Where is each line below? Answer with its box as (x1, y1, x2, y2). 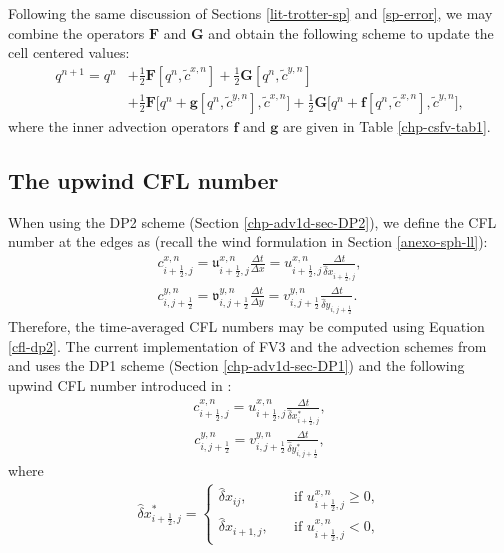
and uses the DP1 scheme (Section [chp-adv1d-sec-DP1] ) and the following (8, 355, 465, 376)
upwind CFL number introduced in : (8, 375, 232, 396)
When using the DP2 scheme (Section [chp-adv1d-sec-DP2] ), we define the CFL (8, 211, 497, 232)
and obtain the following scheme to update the (208, 22, 494, 43)
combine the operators (8, 22, 145, 43)
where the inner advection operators (8, 115, 229, 136)
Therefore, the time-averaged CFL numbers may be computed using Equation (8, 316, 485, 337)
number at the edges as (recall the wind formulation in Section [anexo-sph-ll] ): (8, 231, 488, 252)
